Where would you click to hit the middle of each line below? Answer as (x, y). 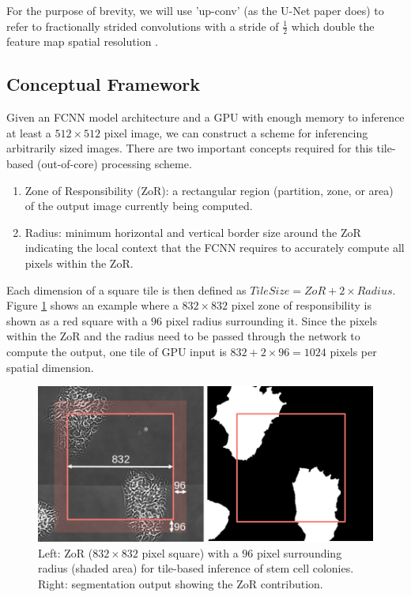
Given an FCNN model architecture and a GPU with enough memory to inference (205, 117)
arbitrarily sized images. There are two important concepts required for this (190, 148)
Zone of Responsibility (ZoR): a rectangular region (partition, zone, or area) (209, 190)
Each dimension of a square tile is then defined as (126, 289)
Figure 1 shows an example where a (92, 305)
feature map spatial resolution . (82, 41)
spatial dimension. (50, 367)
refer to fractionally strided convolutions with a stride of (143, 26)
